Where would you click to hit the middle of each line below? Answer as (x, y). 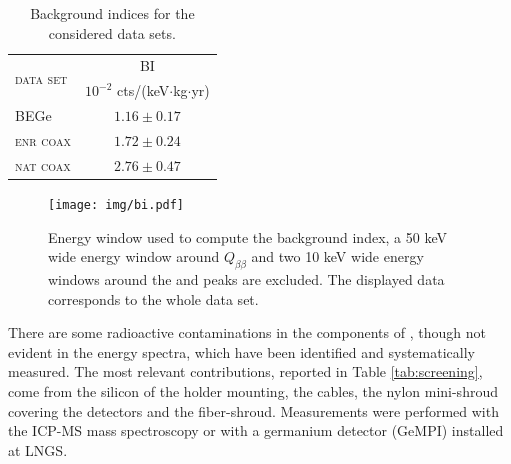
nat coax (43, 164)
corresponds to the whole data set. (153, 298)
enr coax (43, 139)
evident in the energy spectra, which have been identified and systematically (241, 351)
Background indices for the (112, 13)
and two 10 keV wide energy (337, 256)
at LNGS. (38, 449)
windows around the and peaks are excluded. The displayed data (246, 278)
